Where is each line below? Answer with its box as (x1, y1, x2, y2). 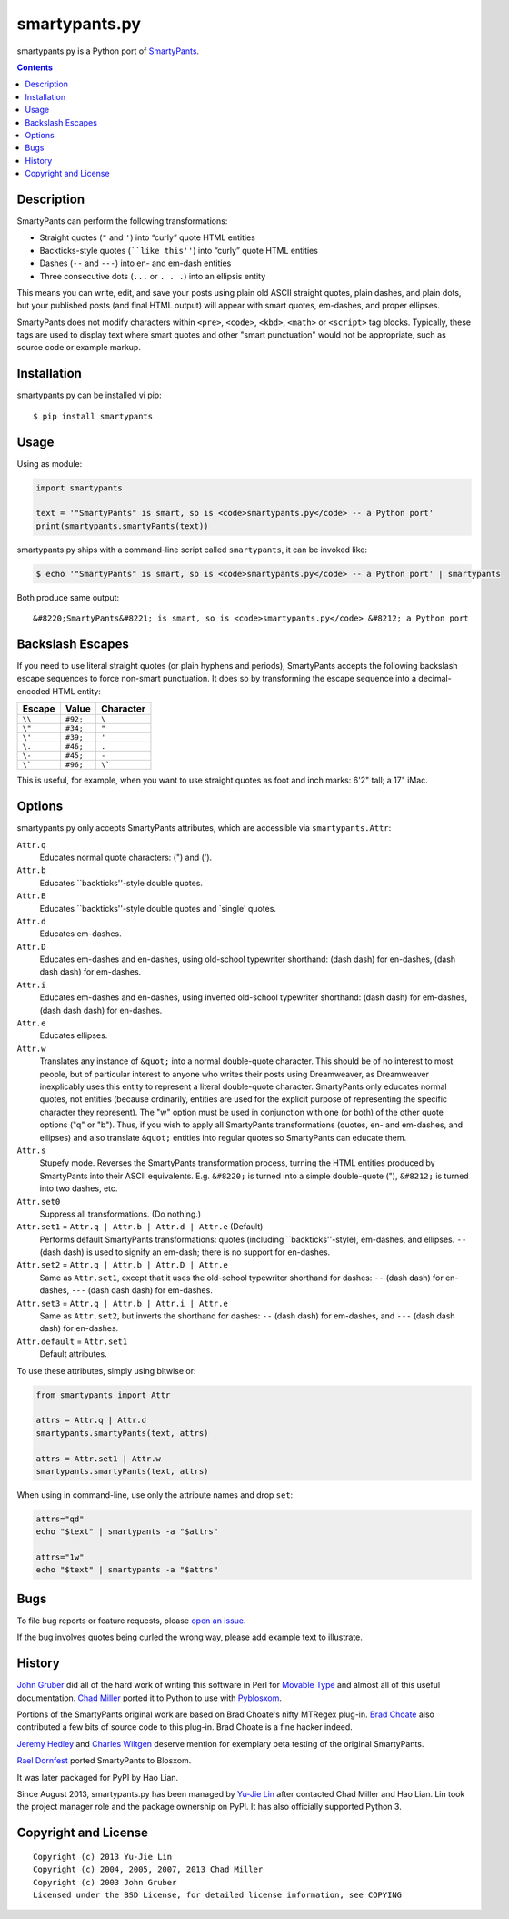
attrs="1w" (35, 1552, 85, 1562)
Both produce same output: (16, 591, 120, 602)
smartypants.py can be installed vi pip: (16, 389, 163, 400)
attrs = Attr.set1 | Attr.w (35, 1453, 161, 1464)
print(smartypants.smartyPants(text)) (35, 520, 209, 531)
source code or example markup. (16, 342, 141, 353)
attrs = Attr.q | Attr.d (35, 1415, 147, 1426)
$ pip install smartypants (33, 410, 154, 421)
